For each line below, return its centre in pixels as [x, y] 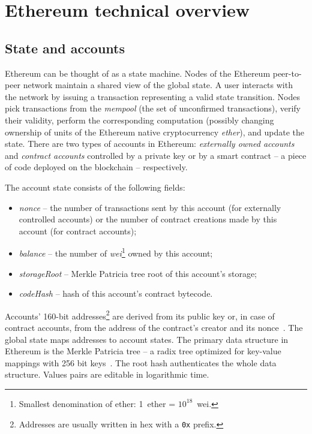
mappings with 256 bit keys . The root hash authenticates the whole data [141, 362]
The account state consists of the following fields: [95, 187]
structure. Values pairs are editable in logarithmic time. [107, 374]
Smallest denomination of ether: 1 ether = [97, 403]
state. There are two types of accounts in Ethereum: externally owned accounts [150, 144]
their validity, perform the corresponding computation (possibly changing [139, 120]
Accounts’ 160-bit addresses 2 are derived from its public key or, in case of [140, 315]
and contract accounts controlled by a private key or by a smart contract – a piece [156, 155]
